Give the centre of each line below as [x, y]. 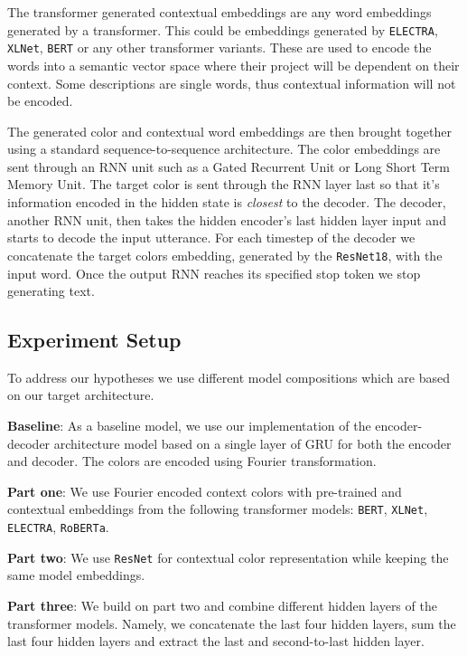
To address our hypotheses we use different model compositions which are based [229, 377]
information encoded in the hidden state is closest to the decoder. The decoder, [227, 202]
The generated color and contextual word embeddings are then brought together [229, 131]
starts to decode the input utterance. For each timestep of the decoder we [211, 238]
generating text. [51, 291]
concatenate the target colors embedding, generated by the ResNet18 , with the [225, 255]
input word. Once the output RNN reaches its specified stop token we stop [214, 273]
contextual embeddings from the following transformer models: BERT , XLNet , [218, 509]
